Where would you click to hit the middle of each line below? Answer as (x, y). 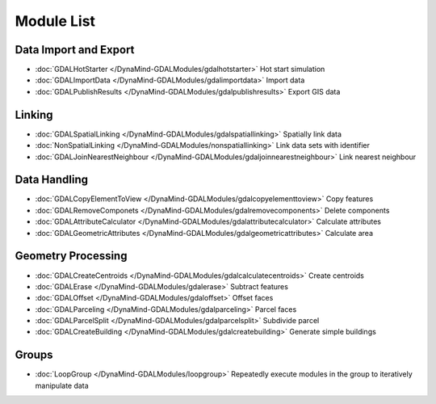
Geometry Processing (71, 256)
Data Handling (52, 180)
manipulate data (62, 385)
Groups (34, 355)
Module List (55, 21)
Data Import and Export (75, 50)
